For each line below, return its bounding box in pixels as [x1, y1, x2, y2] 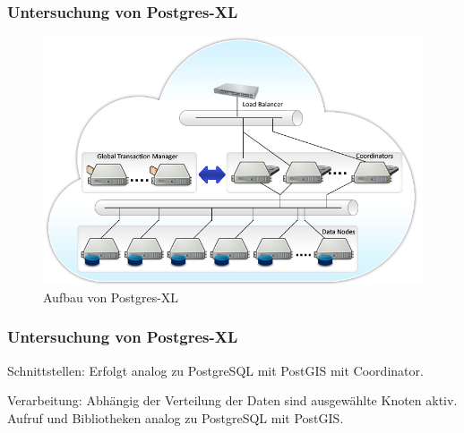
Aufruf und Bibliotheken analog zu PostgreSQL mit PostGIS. [7, 408, 344, 427]
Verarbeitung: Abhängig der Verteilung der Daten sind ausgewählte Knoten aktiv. [7, 391, 458, 410]
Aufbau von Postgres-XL [43, 287, 179, 306]
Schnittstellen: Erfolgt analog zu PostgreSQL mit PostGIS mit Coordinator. [7, 361, 424, 379]
